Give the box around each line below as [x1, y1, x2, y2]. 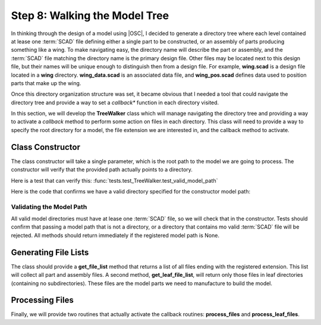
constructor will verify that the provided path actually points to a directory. [11, 166, 193, 173]
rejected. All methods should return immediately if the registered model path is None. [11, 232, 220, 239]
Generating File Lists [11, 247, 89, 257]
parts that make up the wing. [11, 79, 81, 86]
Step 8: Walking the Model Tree [11, 9, 169, 22]
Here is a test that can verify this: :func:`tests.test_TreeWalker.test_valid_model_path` [11, 177, 218, 184]
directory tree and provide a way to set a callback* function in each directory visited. [11, 99, 219, 106]
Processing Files [11, 295, 74, 305]
